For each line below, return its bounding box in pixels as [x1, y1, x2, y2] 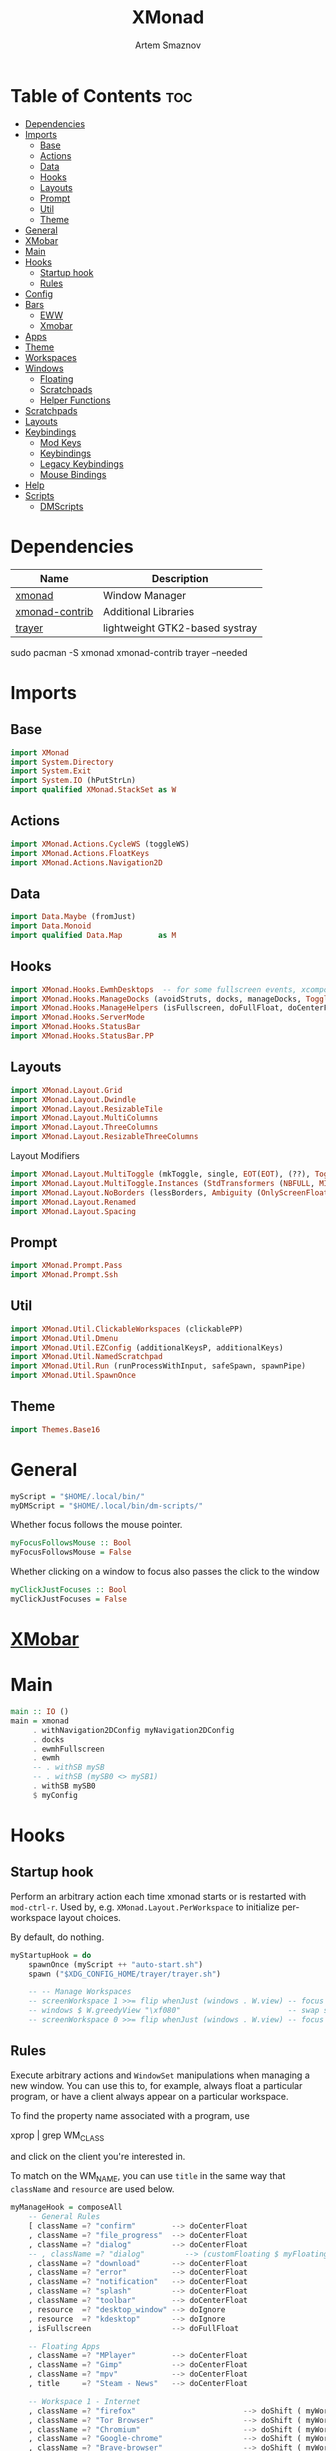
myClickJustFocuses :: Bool [10, 1585, 128, 1595]
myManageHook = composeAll [10, 2202, 123, 2213]
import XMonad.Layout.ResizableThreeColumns [10, 1132, 199, 1142]
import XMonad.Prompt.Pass [10, 1261, 123, 1271]
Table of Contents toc [10, 84, 193, 107]
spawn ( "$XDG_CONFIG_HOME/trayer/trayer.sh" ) [28, 1969, 222, 1979]
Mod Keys [39, 436, 82, 448]
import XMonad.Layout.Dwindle [10, 1094, 137, 1105]
